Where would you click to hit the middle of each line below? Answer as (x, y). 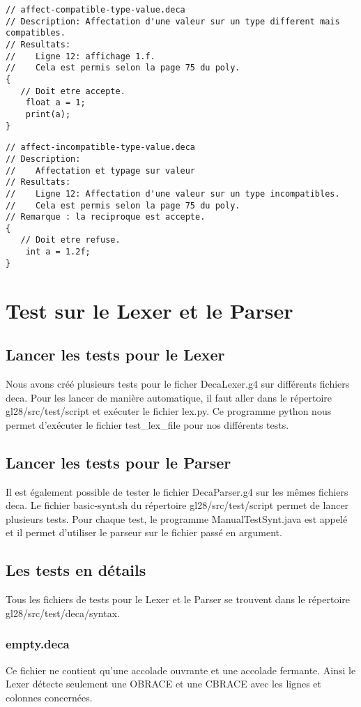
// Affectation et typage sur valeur (101, 170)
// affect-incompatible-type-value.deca (101, 147)
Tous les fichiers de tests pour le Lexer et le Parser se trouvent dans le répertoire (178, 599)
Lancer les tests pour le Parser (118, 462)
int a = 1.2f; (58, 252)
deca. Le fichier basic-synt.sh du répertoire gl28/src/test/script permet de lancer (177, 505)
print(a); (48, 114)
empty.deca (38, 644)
